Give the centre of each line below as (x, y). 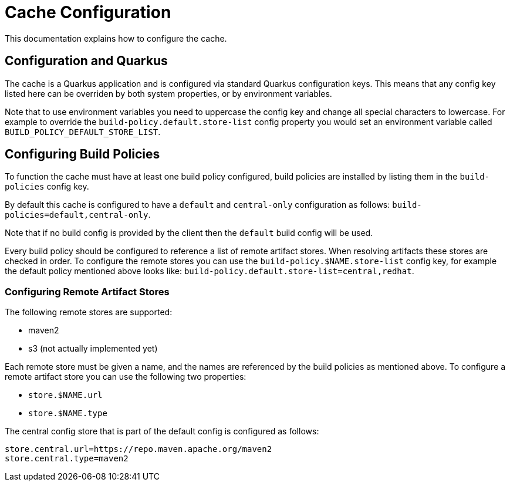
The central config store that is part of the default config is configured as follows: (162, 431)
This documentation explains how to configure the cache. (116, 38)
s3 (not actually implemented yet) (93, 349)
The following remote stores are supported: (89, 312)
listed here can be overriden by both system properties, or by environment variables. (168, 93)
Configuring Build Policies (82, 154)
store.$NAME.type (68, 414)
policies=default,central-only (77, 215)
